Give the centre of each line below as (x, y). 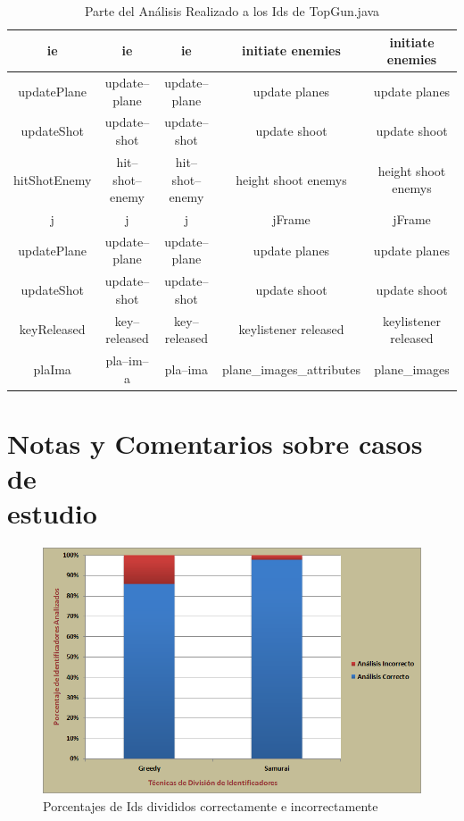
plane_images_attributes (291, 369)
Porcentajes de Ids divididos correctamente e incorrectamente (211, 805)
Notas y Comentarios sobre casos (215, 443)
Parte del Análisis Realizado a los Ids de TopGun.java (232, 11)
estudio (52, 513)
